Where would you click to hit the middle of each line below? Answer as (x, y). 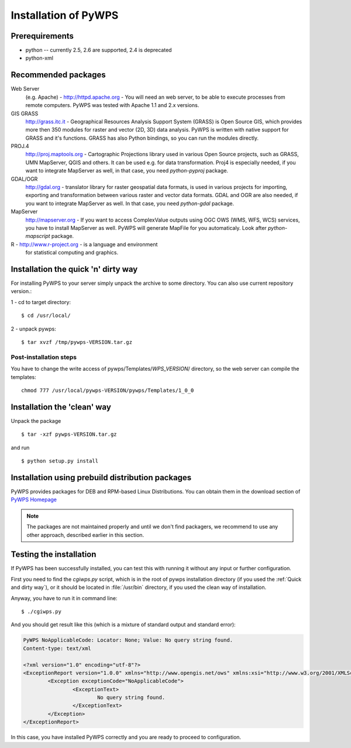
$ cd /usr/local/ (46, 316)
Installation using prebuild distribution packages (101, 478)
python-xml (39, 58)
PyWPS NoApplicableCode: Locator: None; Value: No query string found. (128, 640)
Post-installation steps (44, 357)
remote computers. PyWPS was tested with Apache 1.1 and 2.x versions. (112, 105)
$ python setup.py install (60, 461)
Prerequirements (42, 36)
